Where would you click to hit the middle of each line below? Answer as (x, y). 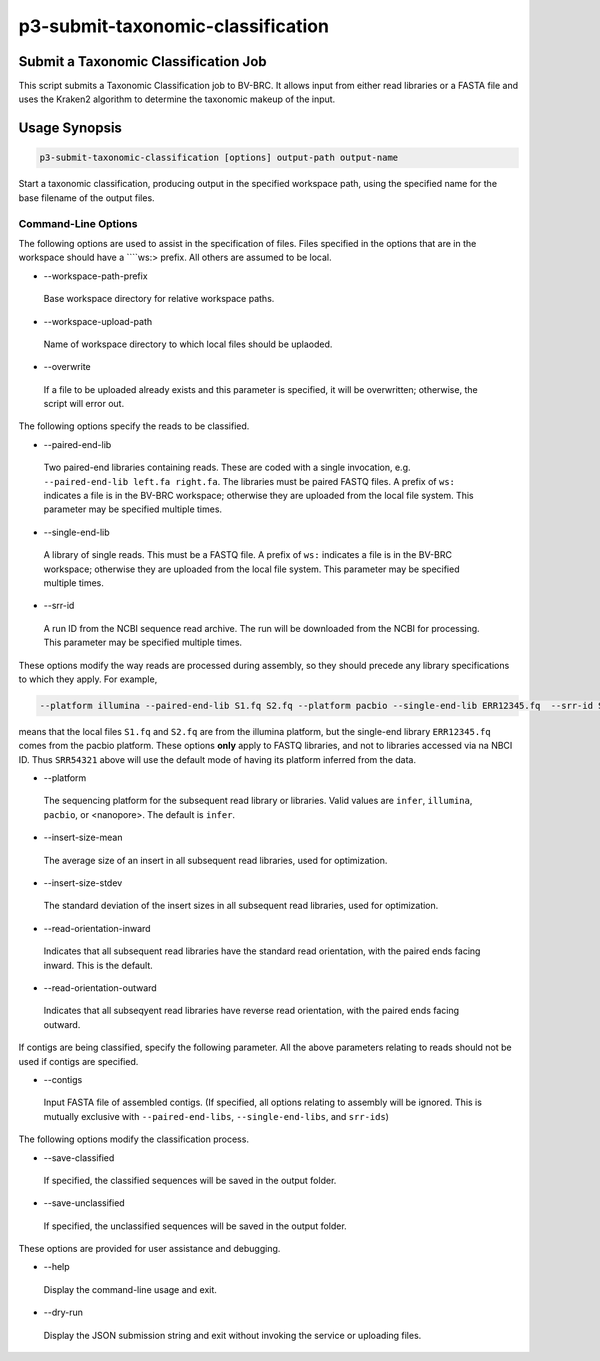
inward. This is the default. (98, 965)
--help (56, 1267)
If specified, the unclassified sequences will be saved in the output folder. (195, 1226)
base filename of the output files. (86, 197)
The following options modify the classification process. (134, 1139)
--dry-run (63, 1312)
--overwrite (67, 367)
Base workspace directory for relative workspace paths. (159, 299)
